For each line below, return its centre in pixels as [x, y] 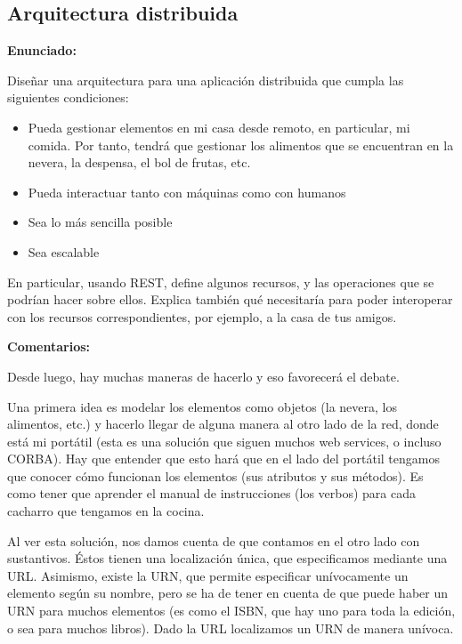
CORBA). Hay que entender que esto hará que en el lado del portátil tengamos [223, 459]
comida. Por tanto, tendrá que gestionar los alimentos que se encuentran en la [241, 145]
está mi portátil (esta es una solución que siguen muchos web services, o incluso [224, 441]
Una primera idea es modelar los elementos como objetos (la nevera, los [202, 406]
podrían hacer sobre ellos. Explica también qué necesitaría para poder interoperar [230, 299]
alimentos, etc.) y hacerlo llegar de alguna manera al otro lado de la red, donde [223, 424]
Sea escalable [64, 251]
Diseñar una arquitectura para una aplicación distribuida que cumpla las [206, 80]
